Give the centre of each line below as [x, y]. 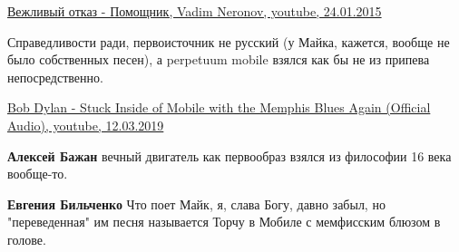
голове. [27, 239]
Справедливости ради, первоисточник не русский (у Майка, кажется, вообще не [229, 41]
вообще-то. [38, 174]
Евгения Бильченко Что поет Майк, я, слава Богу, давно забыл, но [196, 204]
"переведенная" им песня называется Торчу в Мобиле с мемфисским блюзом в [224, 222]
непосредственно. [55, 77]
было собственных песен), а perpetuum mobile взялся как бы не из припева [219, 59]
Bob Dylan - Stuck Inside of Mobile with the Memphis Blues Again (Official [219, 107]
